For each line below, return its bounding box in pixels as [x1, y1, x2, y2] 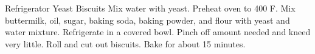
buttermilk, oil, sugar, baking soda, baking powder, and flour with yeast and [5, 13, 290, 26]
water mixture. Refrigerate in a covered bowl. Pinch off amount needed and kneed [5, 25, 311, 38]
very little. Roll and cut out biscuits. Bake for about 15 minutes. [5, 37, 246, 50]
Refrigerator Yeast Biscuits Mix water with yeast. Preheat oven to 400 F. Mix [5, 2, 296, 14]
